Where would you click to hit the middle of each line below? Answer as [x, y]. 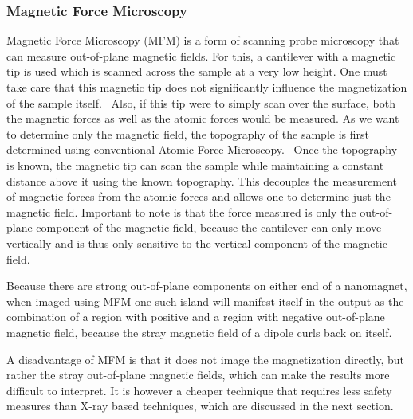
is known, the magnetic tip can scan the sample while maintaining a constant [195, 164]
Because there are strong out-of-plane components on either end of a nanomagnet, [207, 286]
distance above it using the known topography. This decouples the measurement [202, 180]
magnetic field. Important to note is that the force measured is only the [181, 211]
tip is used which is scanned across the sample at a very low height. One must [197, 71]
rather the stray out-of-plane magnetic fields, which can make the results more [198, 375]
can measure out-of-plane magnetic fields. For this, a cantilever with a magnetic [201, 55]
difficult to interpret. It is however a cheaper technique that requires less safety [199, 390]
